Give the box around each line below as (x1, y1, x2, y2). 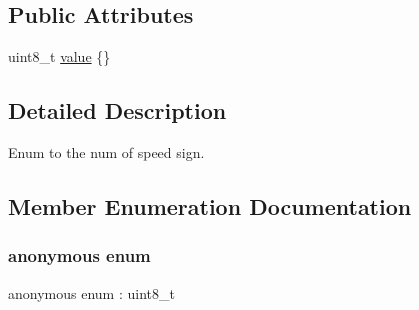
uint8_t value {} (8, 46, 111, 67)
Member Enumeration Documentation (8, 190, 412, 221)
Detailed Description (8, 95, 227, 126)
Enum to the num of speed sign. (8, 142, 205, 162)
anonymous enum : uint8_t (8, 282, 175, 303)
